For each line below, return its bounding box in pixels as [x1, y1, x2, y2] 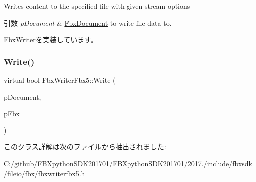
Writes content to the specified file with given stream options [4, 1, 190, 11]
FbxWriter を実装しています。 [4, 34, 98, 45]
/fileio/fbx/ [4, 168, 38, 178]
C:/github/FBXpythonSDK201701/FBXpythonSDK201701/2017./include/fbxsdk [4, 158, 252, 168]
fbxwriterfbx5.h [38, 168, 85, 178]
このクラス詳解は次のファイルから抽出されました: [4, 141, 166, 152]
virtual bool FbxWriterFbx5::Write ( [4, 75, 116, 85]
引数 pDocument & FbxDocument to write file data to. [4, 17, 172, 28]
